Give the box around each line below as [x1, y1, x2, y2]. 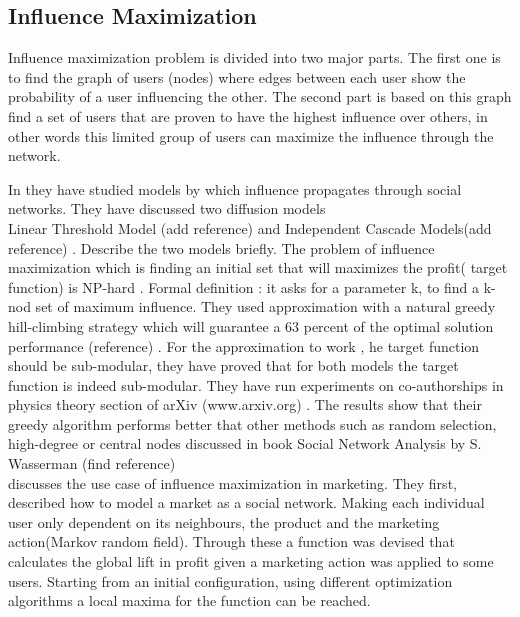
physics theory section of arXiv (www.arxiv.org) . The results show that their [8, 394, 482, 415]
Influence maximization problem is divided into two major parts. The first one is [8, 47, 501, 68]
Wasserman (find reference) [8, 453, 176, 474]
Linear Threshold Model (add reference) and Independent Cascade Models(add [8, 217, 492, 238]
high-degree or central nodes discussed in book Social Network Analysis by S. [8, 433, 482, 454]
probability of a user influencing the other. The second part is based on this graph [8, 86, 512, 107]
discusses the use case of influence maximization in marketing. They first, [8, 472, 457, 493]
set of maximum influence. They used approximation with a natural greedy [35, 296, 496, 317]
